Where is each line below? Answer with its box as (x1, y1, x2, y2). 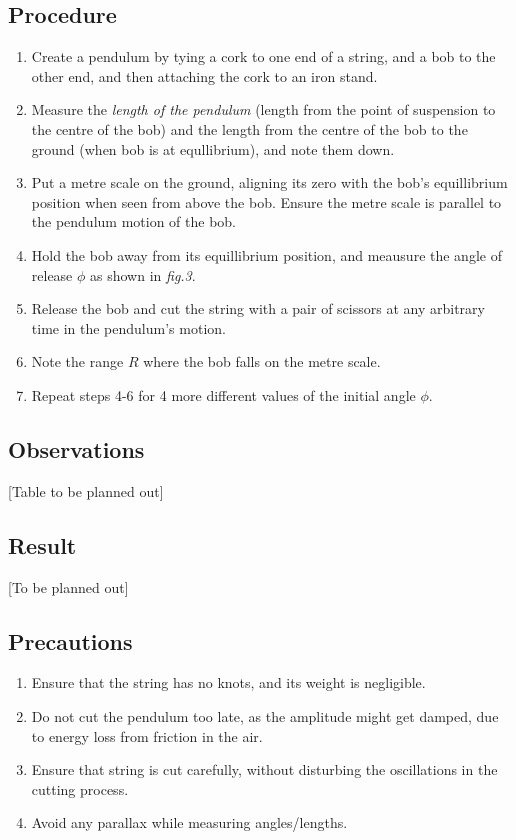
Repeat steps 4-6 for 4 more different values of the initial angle (31, 384, 416, 405)
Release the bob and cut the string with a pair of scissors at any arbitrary (31, 298, 485, 319)
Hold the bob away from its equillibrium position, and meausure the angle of (31, 244, 502, 265)
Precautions (8, 625, 133, 656)
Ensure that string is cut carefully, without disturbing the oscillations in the (31, 759, 498, 780)
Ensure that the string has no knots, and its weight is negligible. (31, 672, 426, 693)
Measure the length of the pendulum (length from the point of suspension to (31, 99, 496, 120)
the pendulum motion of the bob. (31, 211, 237, 232)
